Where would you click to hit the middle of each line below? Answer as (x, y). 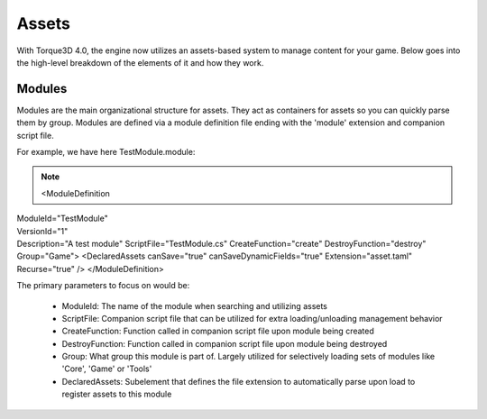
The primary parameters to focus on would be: (103, 286)
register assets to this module (117, 394)
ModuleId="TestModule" (62, 219)
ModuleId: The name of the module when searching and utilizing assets (195, 305)
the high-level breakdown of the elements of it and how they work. (140, 62)
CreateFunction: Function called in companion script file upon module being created (218, 331)
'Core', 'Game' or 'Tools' (107, 369)
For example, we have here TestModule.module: (106, 152)
